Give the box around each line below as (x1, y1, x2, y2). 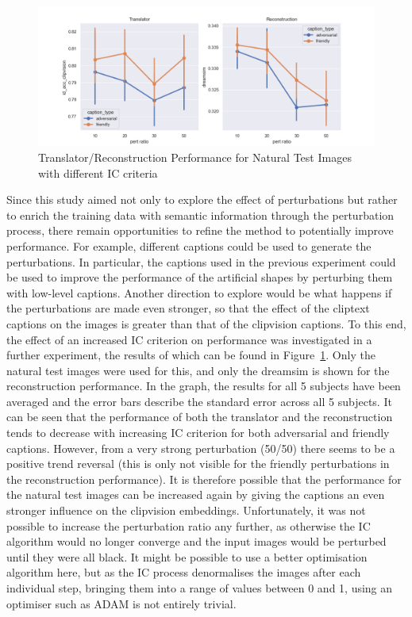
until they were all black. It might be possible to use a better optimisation (6, 548, 368, 565)
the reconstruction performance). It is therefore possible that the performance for (6, 470, 402, 487)
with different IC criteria (38, 164, 158, 181)
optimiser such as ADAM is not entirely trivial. (6, 595, 237, 611)
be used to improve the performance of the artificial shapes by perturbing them (6, 269, 393, 286)
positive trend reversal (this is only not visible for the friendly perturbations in (6, 455, 390, 472)
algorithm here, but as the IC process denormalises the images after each (6, 564, 361, 581)
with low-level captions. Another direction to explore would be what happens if (6, 284, 392, 301)
